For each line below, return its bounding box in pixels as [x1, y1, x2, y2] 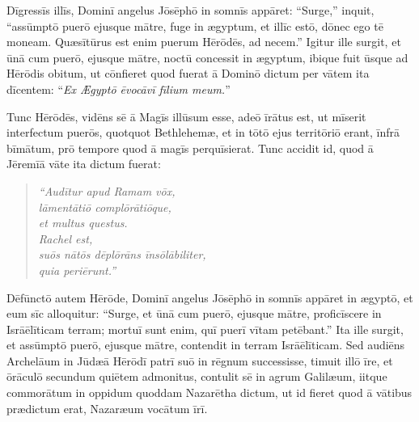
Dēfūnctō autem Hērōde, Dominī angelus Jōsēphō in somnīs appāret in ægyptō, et [6, 289, 413, 306]
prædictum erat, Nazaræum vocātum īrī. [6, 399, 208, 416]
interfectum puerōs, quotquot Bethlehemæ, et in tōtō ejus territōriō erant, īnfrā [6, 124, 400, 141]
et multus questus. [38, 214, 128, 231]
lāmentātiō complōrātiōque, [38, 198, 171, 215]
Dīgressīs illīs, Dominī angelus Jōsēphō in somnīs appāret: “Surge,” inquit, [6, 2, 375, 18]
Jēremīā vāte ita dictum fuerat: [6, 155, 161, 172]
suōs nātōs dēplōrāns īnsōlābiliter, [38, 246, 206, 263]
